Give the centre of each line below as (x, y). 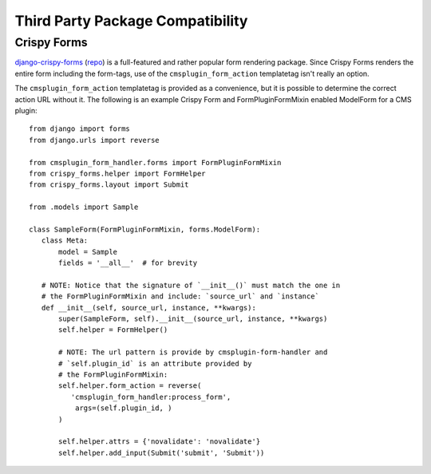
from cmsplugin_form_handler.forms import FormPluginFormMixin (155, 162)
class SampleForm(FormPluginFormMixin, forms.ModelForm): (145, 229)
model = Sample (88, 252)
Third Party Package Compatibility (131, 21)
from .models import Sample (84, 207)
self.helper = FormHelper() (113, 330)
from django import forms (80, 129)
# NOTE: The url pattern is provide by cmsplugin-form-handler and (193, 352)
